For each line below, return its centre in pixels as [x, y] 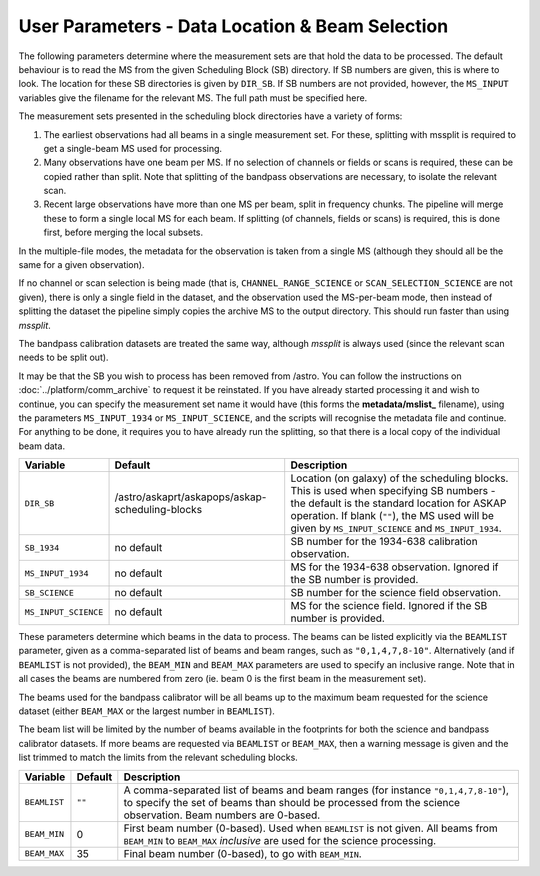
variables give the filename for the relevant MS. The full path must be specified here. [193, 97]
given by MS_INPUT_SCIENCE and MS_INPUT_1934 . [396, 528]
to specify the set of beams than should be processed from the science [291, 802]
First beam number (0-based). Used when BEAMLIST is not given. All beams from [311, 828]
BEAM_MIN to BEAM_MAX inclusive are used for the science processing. [280, 840]
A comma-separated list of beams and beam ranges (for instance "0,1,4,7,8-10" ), [316, 790]
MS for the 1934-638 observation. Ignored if [394, 567]
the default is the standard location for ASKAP [398, 503]
